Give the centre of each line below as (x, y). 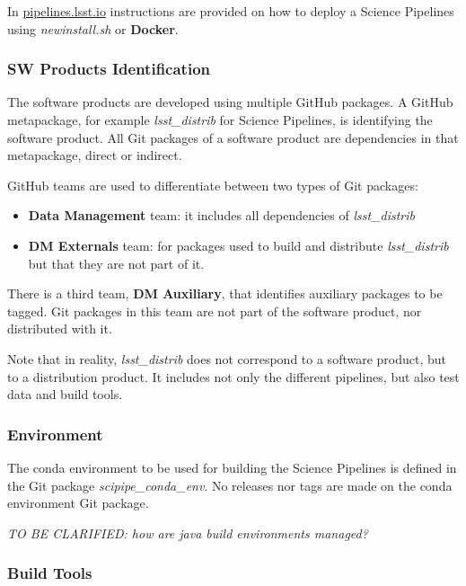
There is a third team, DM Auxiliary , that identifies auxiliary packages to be (225, 293)
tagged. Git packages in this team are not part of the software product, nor (215, 311)
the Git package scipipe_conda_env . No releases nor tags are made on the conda (230, 485)
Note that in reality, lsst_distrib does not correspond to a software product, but (227, 358)
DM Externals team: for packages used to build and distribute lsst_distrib (238, 245)
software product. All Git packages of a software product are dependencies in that (233, 137)
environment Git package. (78, 503)
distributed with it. (60, 329)
